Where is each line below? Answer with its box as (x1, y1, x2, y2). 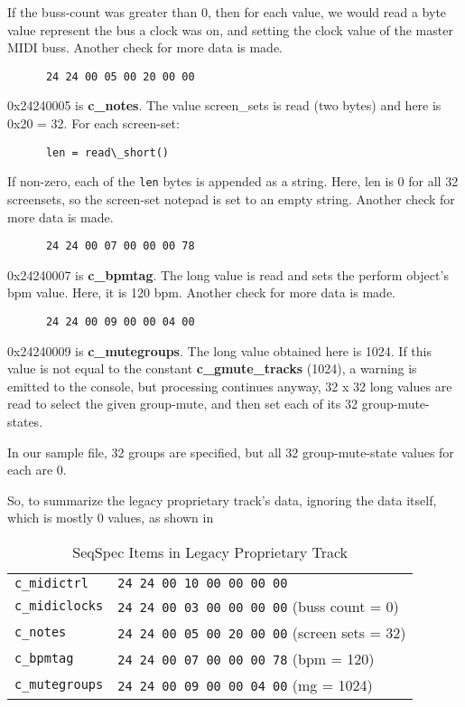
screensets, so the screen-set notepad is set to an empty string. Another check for (7, 189, 455, 208)
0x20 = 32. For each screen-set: (7, 114, 180, 133)
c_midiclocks (14, 599, 104, 614)
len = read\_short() (45, 146, 169, 159)
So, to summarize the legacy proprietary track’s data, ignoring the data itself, (7, 490, 437, 509)
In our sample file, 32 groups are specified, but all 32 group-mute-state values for (7, 442, 454, 461)
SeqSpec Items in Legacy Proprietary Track (72, 541, 349, 562)
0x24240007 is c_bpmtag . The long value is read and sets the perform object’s (7, 265, 449, 284)
